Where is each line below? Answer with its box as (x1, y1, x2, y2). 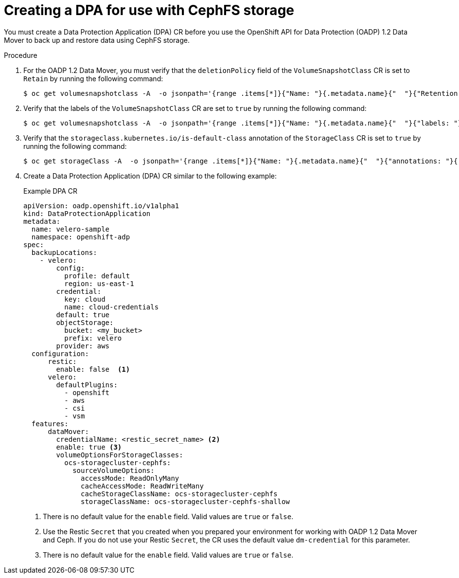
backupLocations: (31, 248, 97, 256)
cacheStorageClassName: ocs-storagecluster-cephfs (81, 489, 278, 498)
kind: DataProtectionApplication (23, 209, 151, 217)
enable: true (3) (56, 443, 122, 451)
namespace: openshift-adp (31, 233, 130, 241)
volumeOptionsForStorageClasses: (56, 451, 183, 459)
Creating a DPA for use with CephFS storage (4, 2, 294, 18)
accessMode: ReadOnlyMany (81, 474, 179, 482)
